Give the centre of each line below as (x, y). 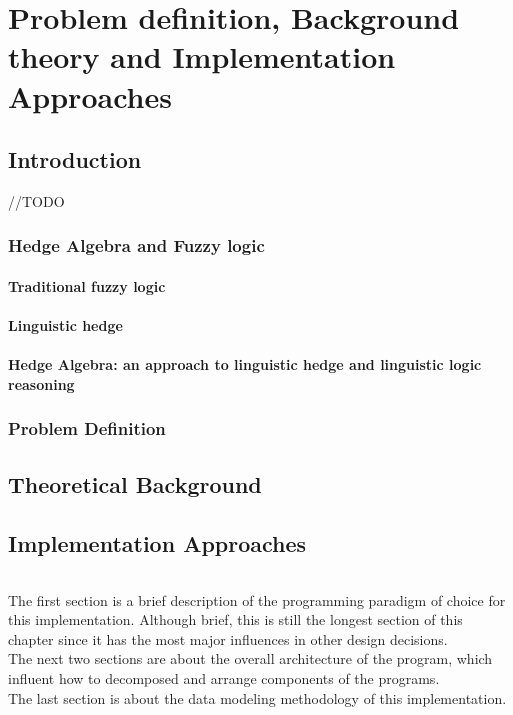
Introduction (75, 159)
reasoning (41, 383)
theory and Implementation (202, 56)
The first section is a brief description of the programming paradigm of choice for (257, 599)
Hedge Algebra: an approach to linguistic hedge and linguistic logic (245, 364)
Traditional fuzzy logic (87, 285)
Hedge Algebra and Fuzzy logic (136, 245)
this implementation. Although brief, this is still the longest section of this (235, 619)
